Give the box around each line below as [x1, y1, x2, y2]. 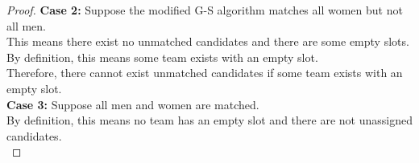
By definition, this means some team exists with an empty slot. [6, 48, 318, 65]
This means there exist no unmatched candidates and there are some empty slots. [6, 33, 409, 50]
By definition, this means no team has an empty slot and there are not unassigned [6, 112, 413, 128]
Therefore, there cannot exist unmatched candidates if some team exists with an [6, 64, 403, 81]
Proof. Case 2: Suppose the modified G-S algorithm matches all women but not [6, 2, 403, 18]
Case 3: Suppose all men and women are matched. [6, 96, 259, 112]
